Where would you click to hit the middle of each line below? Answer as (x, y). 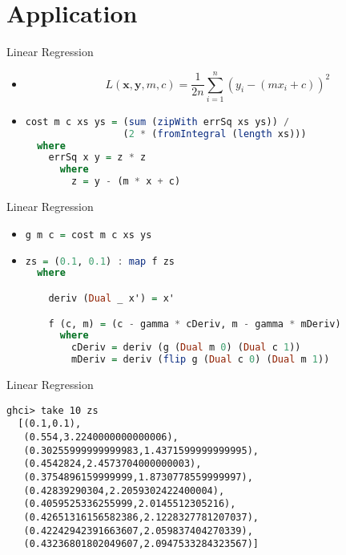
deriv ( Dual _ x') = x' (111, 298)
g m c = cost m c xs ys (89, 235)
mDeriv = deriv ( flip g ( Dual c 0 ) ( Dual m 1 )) (201, 360)
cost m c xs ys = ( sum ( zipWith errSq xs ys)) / (157, 122)
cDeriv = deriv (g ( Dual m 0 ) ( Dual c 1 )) (186, 348)
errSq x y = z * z (97, 158)
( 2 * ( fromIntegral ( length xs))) (215, 134)
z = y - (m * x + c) (126, 182)
